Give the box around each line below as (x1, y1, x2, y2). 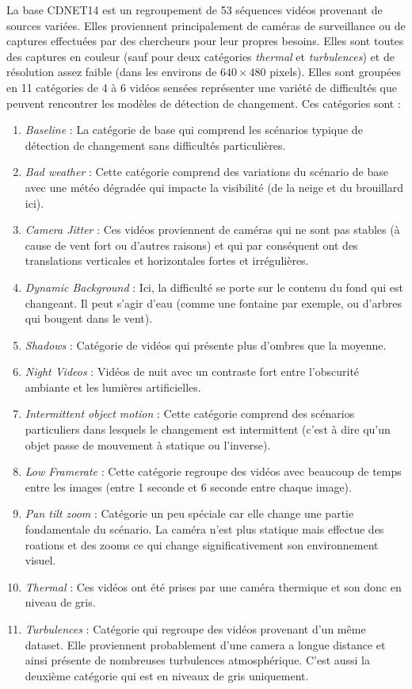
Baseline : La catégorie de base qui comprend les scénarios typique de (25, 121, 363, 138)
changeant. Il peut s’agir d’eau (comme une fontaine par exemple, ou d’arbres (25, 294, 402, 311)
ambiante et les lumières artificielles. (25, 378, 201, 395)
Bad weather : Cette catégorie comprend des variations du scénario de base (25, 163, 389, 180)
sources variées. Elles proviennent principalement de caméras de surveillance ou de (6, 17, 406, 33)
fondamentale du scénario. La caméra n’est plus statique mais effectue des (25, 521, 384, 538)
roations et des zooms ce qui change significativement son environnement (25, 536, 379, 553)
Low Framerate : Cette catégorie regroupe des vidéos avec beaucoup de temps (25, 463, 402, 480)
